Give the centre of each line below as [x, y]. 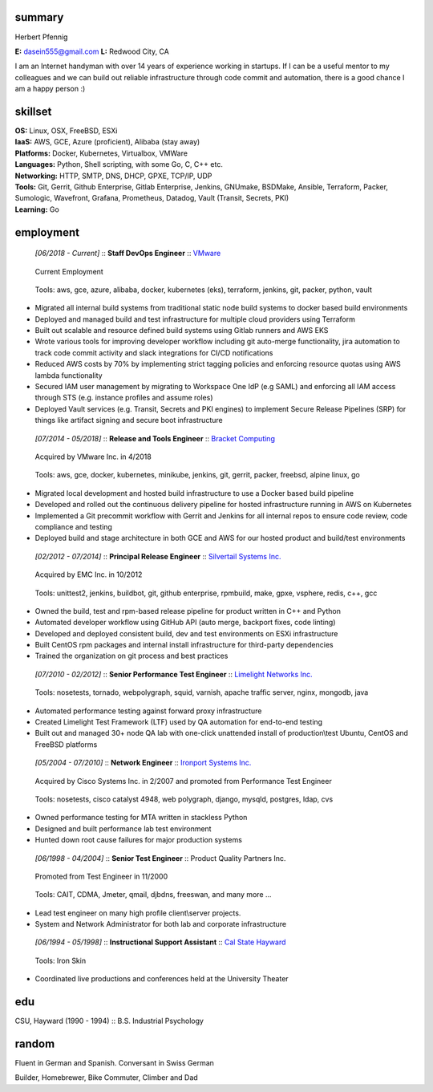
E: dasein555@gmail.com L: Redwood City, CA [92, 51]
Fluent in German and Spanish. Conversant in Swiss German [114, 1063]
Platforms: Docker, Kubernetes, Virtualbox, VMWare [101, 153]
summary [39, 17]
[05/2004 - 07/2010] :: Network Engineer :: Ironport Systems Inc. [143, 763]
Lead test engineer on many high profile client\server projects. [138, 913]
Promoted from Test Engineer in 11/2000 [101, 876]
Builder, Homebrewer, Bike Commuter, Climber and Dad [106, 1078]
